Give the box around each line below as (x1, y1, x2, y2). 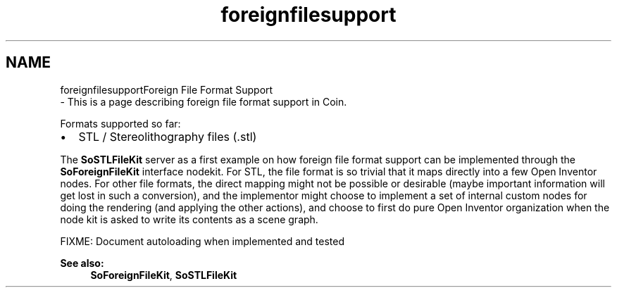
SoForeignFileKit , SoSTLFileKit (90, 268, 237, 281)
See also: (60, 256, 104, 269)
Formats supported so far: (60, 117, 181, 130)
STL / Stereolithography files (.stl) (78, 129, 257, 144)
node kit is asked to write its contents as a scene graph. (60, 213, 318, 225)
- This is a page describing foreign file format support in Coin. (60, 95, 347, 108)
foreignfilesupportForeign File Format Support (60, 83, 273, 96)
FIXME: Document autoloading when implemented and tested (60, 235, 345, 247)
